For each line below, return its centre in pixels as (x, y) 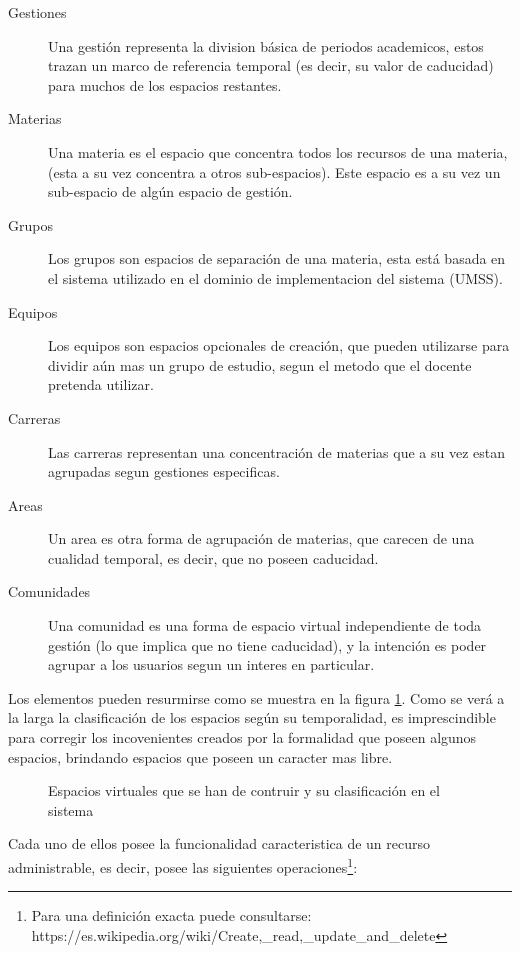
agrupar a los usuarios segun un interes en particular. (211, 664)
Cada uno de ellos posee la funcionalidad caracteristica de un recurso (219, 843)
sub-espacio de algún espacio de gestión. (170, 191)
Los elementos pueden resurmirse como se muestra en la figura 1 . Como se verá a (256, 697)
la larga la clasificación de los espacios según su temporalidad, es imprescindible (252, 717)
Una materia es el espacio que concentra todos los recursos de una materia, (278, 151)
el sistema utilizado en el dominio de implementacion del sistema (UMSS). (275, 277)
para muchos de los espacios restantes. (165, 84)
